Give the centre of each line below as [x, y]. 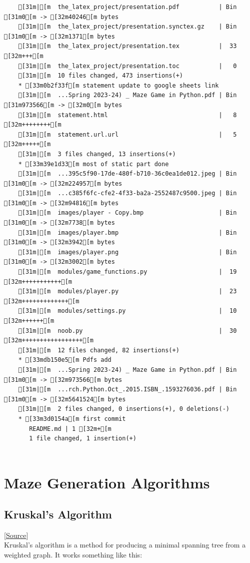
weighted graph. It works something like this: [73, 555]
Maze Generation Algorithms [107, 482]
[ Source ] [16, 535]
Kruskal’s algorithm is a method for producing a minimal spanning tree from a [125, 545]
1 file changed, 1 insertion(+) [83, 439]
